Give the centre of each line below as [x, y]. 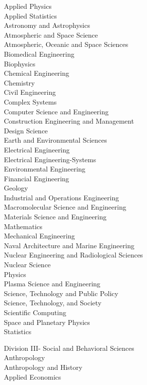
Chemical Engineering [37, 73]
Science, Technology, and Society [53, 303]
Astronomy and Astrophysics [47, 25]
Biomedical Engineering [39, 53]
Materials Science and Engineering [55, 217]
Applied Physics [28, 6]
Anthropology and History [43, 367]
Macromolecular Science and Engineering [65, 207]
